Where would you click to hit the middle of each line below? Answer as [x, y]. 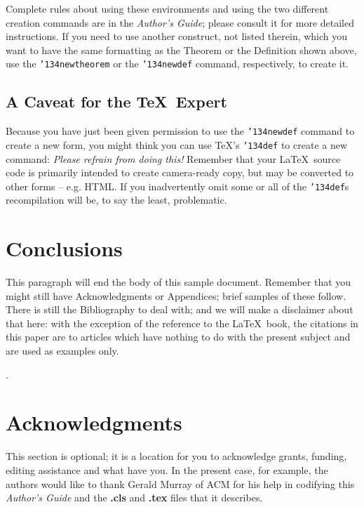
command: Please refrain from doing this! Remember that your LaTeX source [173, 158]
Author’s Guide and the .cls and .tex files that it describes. [134, 498]
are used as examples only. [62, 351]
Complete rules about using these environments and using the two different [167, 8]
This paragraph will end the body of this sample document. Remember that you [178, 282]
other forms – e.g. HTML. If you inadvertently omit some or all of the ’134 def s [177, 186]
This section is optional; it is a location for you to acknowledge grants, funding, [176, 456]
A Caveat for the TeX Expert [116, 101]
